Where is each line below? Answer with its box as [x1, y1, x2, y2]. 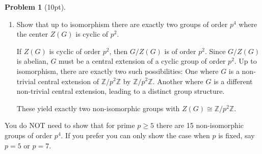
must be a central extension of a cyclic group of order [59, 56, 226, 66]
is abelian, [16, 56, 48, 66]
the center [16, 29, 48, 39]
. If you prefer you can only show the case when [61, 130, 210, 140]
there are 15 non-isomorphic [156, 120, 244, 131]
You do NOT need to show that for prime [5, 120, 135, 131]
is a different [214, 75, 253, 86]
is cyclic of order [49, 45, 100, 56]
